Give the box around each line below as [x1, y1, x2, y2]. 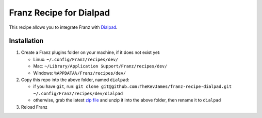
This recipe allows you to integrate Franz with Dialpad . [9, 24, 117, 30]
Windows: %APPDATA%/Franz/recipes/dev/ [33, 70, 126, 76]
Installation [9, 37, 44, 45]
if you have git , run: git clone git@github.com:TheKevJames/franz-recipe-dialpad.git [33, 84, 232, 89]
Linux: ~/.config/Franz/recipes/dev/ [33, 56, 118, 62]
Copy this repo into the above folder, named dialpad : [21, 77, 130, 83]
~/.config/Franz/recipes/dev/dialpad [33, 90, 123, 96]
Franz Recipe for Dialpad [9, 7, 110, 18]
